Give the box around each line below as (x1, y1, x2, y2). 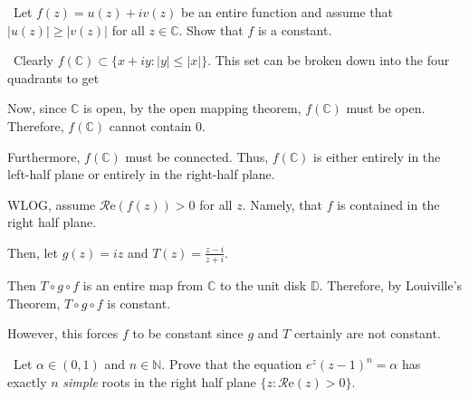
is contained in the (337, 194, 440, 213)
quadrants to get (7, 68, 100, 87)
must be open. (346, 99, 426, 118)
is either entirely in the (313, 147, 441, 166)
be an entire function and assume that (181, 3, 393, 21)
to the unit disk (219, 276, 307, 295)
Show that (187, 20, 244, 39)
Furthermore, (7, 147, 81, 166)
